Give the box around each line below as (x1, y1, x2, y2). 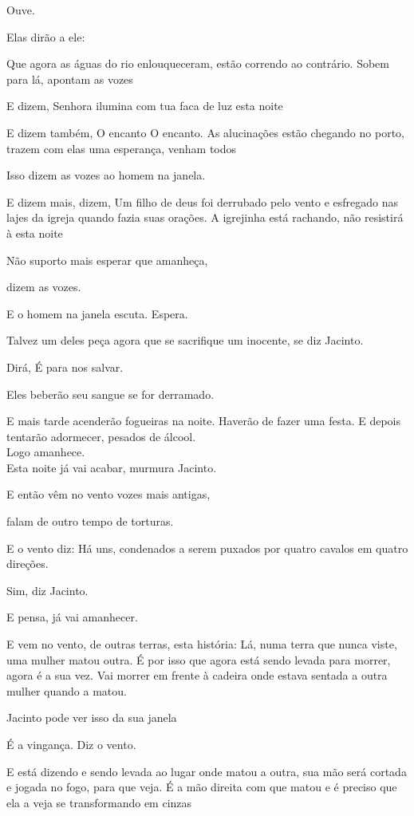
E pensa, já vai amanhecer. (6, 609, 138, 625)
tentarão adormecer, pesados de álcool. (6, 428, 196, 444)
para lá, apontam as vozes (6, 70, 133, 87)
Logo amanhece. (6, 443, 85, 460)
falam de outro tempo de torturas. (6, 513, 174, 530)
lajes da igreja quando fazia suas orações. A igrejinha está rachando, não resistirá (6, 209, 404, 226)
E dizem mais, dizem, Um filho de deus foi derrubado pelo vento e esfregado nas (6, 193, 398, 210)
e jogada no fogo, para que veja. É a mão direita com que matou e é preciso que (6, 779, 397, 795)
